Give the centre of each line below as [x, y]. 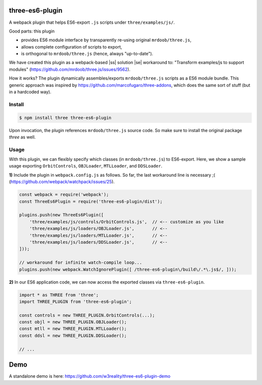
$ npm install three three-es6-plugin [65, 117]
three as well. [22, 137]
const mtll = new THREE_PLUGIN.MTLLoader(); [73, 329]
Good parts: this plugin [32, 31]
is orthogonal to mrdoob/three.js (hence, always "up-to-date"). [87, 54]
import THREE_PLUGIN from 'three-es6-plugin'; [75, 301]
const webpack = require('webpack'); [64, 195]
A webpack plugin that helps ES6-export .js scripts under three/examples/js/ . [92, 22]
